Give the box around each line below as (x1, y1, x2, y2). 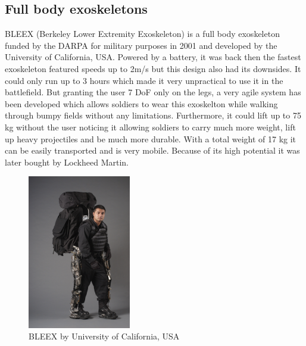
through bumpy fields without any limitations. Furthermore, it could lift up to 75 (5, 109, 301, 121)
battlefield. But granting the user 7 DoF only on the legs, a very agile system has (5, 86, 301, 98)
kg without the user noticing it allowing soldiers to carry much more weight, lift (5, 120, 296, 133)
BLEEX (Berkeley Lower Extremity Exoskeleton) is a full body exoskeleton (5, 27, 280, 40)
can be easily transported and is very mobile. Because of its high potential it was (5, 144, 300, 157)
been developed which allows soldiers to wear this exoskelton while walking (5, 97, 278, 110)
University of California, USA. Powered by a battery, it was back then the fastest (5, 51, 301, 63)
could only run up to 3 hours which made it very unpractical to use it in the (5, 74, 283, 86)
